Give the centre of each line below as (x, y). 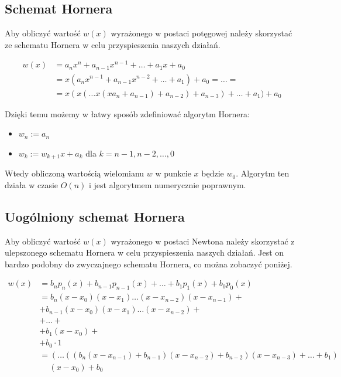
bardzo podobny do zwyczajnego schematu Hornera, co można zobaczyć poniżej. (149, 264)
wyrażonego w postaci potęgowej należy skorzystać (201, 33)
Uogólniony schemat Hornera (95, 216)
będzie (213, 173)
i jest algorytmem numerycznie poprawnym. (167, 184)
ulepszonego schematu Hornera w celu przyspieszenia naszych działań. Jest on (144, 252)
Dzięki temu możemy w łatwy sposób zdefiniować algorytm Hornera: (127, 113)
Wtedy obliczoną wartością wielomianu (75, 173)
